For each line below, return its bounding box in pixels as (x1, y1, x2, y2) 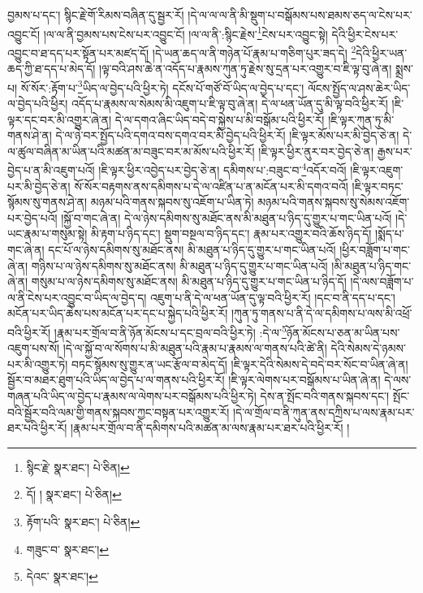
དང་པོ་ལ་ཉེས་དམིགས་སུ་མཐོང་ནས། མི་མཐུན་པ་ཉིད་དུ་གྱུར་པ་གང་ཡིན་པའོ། (48, 240, 336, 258)
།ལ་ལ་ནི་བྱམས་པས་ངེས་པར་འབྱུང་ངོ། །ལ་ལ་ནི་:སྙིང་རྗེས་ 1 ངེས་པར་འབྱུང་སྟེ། (43, 23, 328, 42)
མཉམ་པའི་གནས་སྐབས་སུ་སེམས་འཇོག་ (257, 193, 410, 210)
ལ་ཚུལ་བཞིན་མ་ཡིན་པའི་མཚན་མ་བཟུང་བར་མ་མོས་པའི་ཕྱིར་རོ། (7, 142, 255, 159)
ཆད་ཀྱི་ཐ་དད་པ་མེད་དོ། (7, 60, 96, 77)
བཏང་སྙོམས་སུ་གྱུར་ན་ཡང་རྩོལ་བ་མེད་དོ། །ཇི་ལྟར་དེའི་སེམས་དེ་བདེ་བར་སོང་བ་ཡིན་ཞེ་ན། (71, 355, 408, 372)
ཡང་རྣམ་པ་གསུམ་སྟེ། (7, 225, 88, 242)
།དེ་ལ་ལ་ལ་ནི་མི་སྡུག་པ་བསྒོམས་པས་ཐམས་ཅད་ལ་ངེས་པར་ (188, 6, 412, 23)
